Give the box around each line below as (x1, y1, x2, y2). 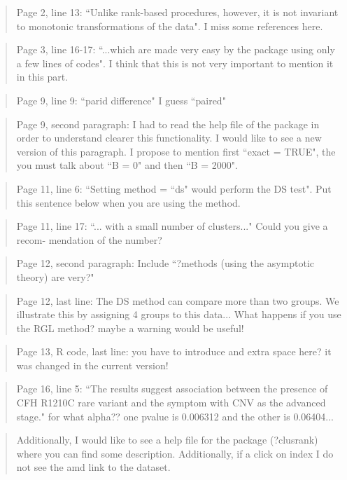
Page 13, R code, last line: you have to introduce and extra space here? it (16, 344, 332, 359)
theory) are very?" (16, 269, 94, 284)
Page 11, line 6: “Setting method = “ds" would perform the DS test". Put (16, 181, 332, 196)
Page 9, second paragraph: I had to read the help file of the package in (16, 116, 320, 131)
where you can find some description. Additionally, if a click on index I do (16, 446, 334, 460)
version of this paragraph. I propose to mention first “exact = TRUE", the (16, 144, 336, 158)
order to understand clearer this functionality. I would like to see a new (16, 130, 322, 145)
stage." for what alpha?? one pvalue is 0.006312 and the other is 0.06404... (16, 409, 334, 423)
